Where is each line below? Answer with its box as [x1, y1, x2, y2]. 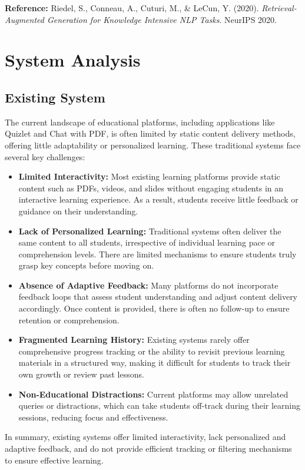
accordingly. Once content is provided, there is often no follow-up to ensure [18, 302, 290, 315]
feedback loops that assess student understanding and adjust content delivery [18, 290, 298, 303]
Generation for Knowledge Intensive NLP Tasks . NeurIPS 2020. [47, 13, 277, 25]
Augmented [5, 13, 44, 25]
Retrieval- [261, 2, 297, 14]
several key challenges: [5, 150, 85, 163]
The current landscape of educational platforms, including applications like [5, 115, 275, 128]
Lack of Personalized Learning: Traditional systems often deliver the [18, 224, 281, 237]
